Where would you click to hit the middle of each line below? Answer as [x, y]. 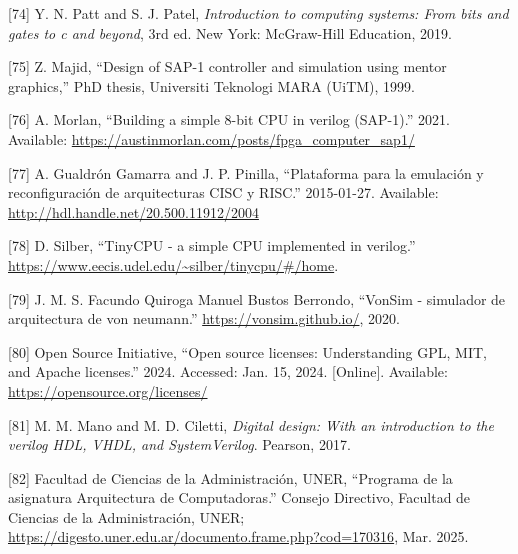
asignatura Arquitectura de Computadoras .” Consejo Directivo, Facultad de [239, 497]
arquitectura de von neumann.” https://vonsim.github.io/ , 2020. [204, 318]
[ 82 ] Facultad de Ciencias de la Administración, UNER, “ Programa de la [230, 477]
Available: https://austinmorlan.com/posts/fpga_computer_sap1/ [211, 138]
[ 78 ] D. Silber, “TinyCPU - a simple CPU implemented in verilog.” [212, 245]
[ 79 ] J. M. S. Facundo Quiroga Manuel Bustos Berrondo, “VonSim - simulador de [257, 298]
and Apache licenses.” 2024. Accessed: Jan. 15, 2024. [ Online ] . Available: [228, 371]
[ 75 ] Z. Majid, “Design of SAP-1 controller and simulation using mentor [227, 66]
